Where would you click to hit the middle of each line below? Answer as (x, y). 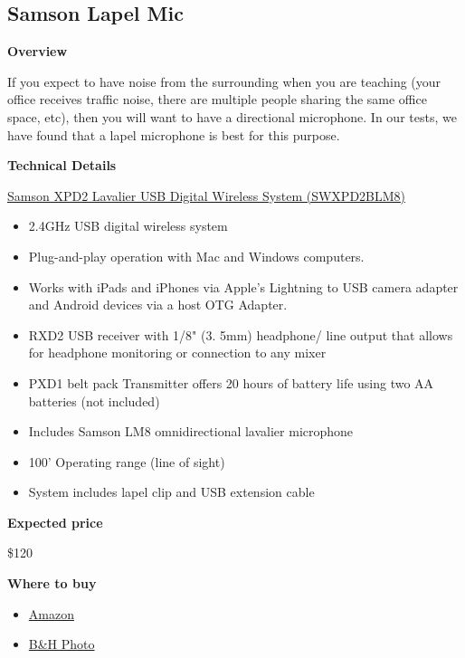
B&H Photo (62, 644)
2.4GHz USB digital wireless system (128, 226)
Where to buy (52, 583)
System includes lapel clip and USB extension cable (171, 492)
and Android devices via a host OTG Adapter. (158, 305)
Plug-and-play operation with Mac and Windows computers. (196, 256)
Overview (38, 51)
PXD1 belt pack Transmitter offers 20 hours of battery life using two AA (231, 382)
